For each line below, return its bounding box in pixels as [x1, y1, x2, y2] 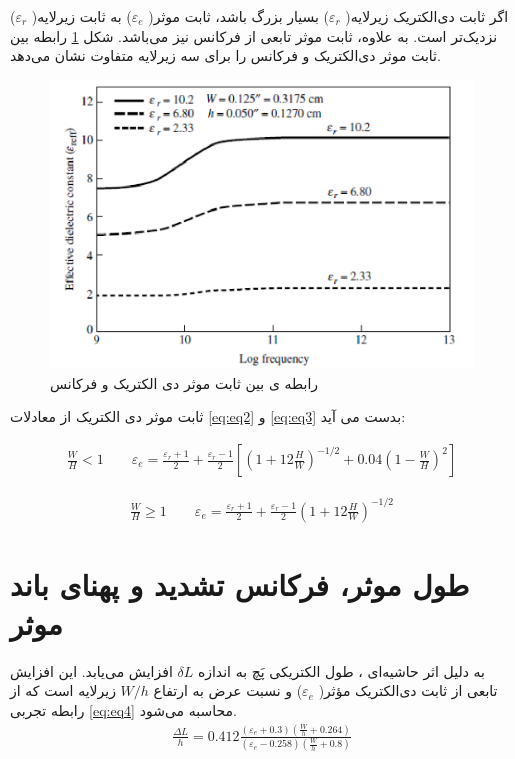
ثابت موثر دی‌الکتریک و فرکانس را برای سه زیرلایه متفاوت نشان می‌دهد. [10, 45, 441, 66]
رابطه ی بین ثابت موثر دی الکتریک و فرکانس [50, 372, 319, 393]
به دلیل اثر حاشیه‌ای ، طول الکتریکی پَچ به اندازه [197, 660, 485, 681]
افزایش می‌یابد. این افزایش [10, 660, 173, 681]
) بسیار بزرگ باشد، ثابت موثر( [148, 6, 329, 26]
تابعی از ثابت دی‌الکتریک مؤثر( [318, 680, 498, 701]
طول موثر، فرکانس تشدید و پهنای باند [10, 563, 470, 604]
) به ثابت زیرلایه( [31, 6, 132, 26]
